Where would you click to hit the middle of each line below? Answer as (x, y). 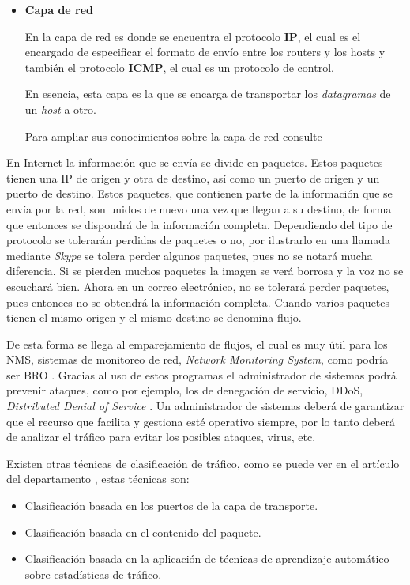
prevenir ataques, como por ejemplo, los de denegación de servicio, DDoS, (185, 390)
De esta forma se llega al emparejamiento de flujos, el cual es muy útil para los (197, 343)
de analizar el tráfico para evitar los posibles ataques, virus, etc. (161, 437)
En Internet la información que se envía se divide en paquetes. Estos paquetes (195, 162)
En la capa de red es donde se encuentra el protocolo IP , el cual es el (193, 36)
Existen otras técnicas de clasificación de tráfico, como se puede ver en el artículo (203, 463)
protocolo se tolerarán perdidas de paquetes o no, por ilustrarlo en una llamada (198, 240)
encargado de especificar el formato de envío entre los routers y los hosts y (205, 52)
